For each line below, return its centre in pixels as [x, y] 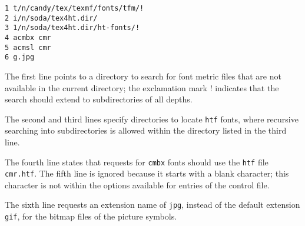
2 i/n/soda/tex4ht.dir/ [51, 18]
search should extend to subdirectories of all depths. [99, 99]
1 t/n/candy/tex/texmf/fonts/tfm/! [74, 8]
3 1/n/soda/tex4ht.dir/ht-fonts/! [72, 28]
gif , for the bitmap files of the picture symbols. [91, 216]
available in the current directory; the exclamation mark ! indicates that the [142, 87]
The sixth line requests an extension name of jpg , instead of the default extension [152, 205]
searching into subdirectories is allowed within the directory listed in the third [146, 130]
